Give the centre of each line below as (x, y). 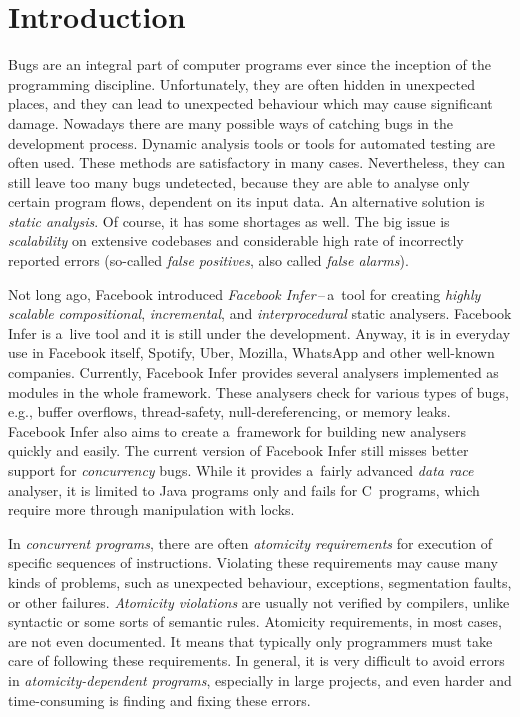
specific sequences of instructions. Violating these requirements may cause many (253, 562)
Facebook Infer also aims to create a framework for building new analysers (237, 430)
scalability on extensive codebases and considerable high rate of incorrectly (236, 240)
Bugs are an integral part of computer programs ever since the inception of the (249, 64)
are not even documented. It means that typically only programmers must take (250, 640)
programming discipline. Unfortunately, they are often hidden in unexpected (241, 83)
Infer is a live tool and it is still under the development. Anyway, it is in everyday (259, 332)
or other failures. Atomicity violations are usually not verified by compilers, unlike (259, 601)
